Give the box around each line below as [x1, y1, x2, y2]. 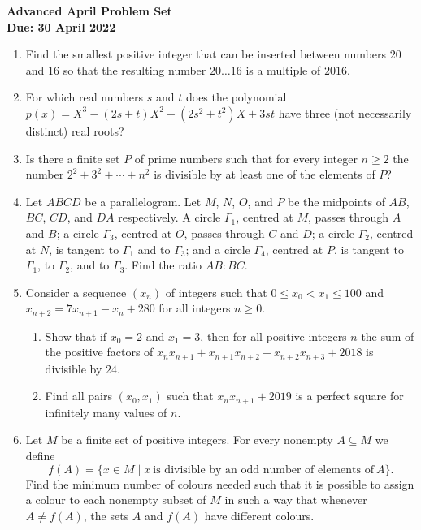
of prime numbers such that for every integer [134, 149, 358, 166]
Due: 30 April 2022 [7, 18, 116, 35]
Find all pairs [45, 387, 112, 404]
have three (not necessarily [278, 104, 412, 121]
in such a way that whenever [224, 491, 367, 508]
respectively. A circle [118, 209, 221, 226]
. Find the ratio [124, 256, 202, 274]
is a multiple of [245, 61, 321, 78]
